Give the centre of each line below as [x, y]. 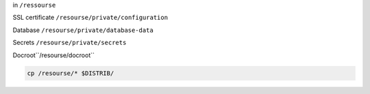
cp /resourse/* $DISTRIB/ [71, 73]
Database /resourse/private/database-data [83, 30]
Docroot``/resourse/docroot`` [54, 55]
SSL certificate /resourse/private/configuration [90, 18]
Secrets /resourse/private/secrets [70, 43]
